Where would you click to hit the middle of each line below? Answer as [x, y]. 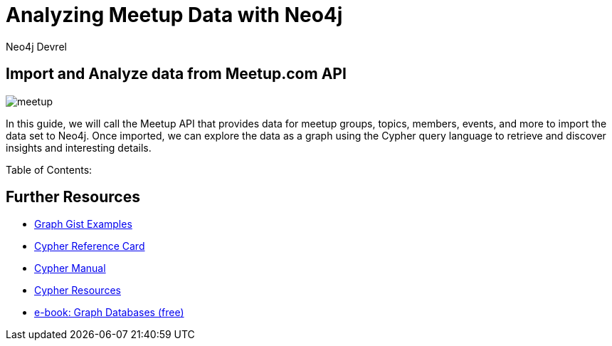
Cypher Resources [78, 290]
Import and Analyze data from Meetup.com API [176, 74]
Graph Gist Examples [83, 224]
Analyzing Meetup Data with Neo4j [174, 15]
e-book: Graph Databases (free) [109, 313]
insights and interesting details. [79, 147]
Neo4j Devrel [36, 46]
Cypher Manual [70, 268]
